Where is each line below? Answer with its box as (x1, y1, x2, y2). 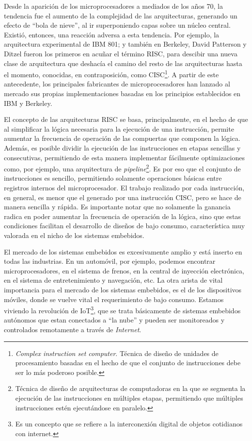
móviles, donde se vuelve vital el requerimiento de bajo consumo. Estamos (4, 294, 224, 304)
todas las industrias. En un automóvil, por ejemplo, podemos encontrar (4, 256, 216, 266)
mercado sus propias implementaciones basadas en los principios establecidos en (4, 88, 241, 98)
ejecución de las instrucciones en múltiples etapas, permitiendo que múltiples (15, 392, 243, 403)
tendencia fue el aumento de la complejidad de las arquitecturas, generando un (4, 10, 237, 20)
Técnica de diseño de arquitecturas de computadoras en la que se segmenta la (15, 383, 246, 393)
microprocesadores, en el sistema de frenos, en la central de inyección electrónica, (4, 265, 244, 275)
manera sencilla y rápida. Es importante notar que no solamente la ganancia (4, 202, 231, 212)
